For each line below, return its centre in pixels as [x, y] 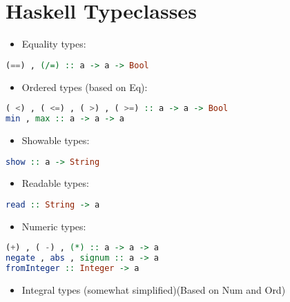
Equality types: [54, 44]
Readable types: [55, 183]
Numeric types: [54, 226]
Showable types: [56, 140]
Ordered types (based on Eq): [85, 87]
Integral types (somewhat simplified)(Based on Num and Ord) [154, 290]
